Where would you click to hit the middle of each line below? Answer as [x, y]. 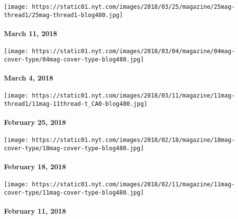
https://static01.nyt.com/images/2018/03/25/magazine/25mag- [133, 7]
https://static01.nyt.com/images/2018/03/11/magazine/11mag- [133, 96]
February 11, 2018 [35, 211]
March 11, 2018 [31, 33]
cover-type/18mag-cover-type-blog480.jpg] [74, 148]
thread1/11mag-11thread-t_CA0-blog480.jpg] [76, 104]
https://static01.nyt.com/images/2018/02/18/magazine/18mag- [133, 140]
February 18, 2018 [35, 167]
